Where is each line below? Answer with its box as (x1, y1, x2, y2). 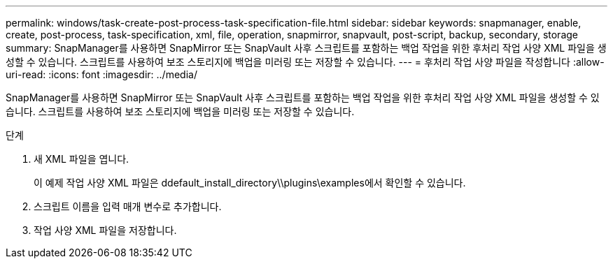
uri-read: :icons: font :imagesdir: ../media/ (6, 68, 197, 80)
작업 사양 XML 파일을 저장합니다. (34, 224, 177, 236)
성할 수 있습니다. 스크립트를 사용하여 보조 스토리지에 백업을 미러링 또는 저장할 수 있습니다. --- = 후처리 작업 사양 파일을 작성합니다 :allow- (6, 56, 605, 68)
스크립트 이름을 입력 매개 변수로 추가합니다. (34, 200, 222, 212)
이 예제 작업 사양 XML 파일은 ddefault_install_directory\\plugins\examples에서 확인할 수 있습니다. (34, 177, 466, 189)
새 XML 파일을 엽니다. (34, 153, 129, 165)
